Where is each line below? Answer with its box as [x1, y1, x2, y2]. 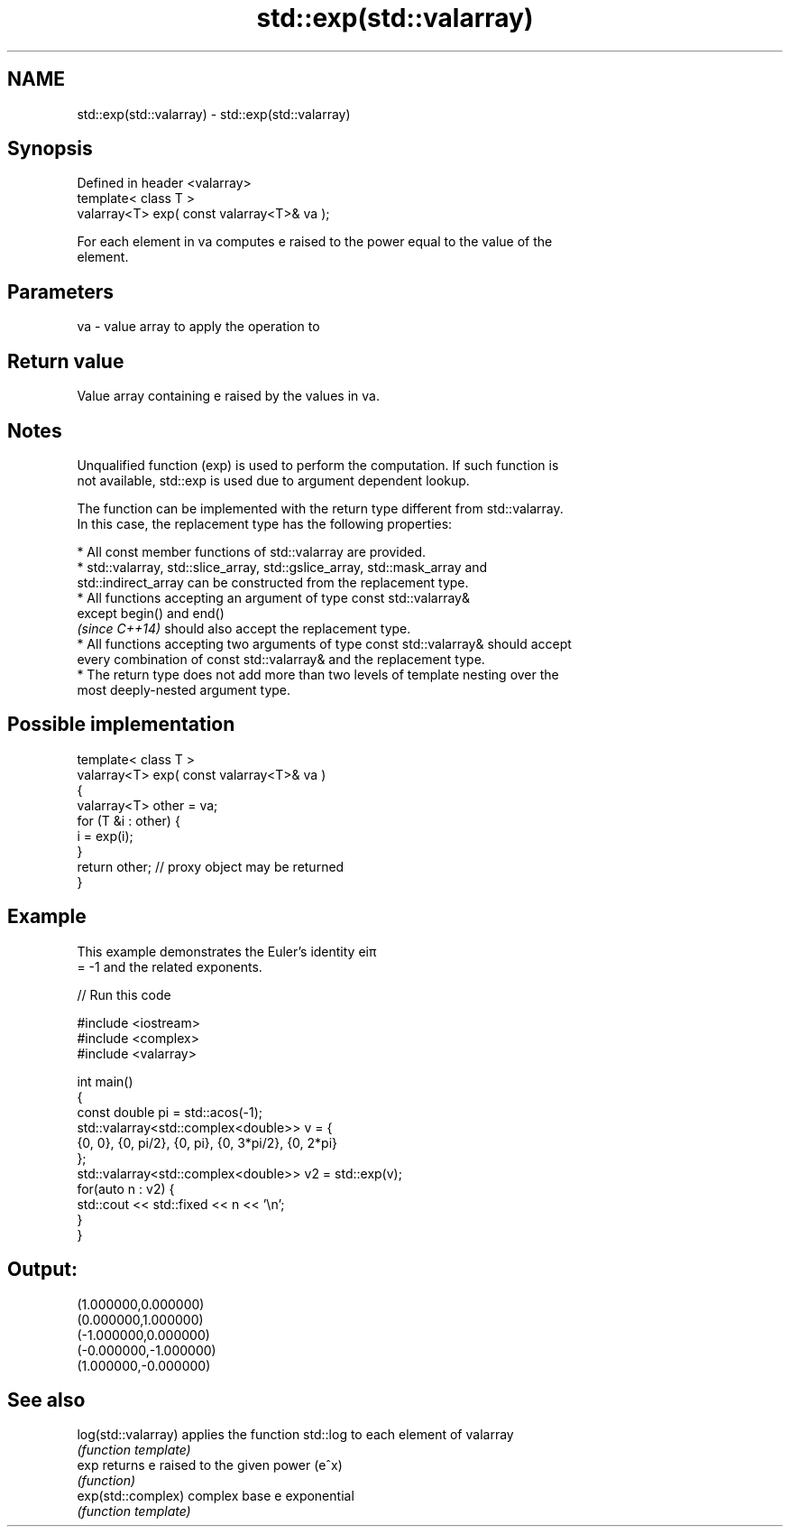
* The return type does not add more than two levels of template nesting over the [77, 666, 559, 682]
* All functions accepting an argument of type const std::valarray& [77, 589, 470, 605]
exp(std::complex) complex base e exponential [77, 1488, 354, 1504]
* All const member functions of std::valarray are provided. [77, 543, 427, 559]
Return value [7, 349, 124, 373]
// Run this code [77, 986, 171, 1003]
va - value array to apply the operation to [77, 319, 320, 335]
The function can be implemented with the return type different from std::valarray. [77, 500, 564, 516]
